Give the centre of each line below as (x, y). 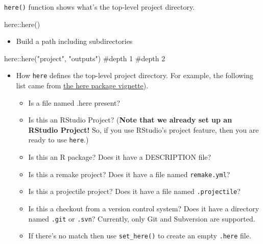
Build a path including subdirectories (74, 41)
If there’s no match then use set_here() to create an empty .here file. (140, 236)
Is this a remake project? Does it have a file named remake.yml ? (129, 174)
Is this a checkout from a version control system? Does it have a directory (144, 209)
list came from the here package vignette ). (82, 86)
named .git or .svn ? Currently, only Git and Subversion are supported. (142, 218)
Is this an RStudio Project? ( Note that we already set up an (130, 120)
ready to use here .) (58, 140)
